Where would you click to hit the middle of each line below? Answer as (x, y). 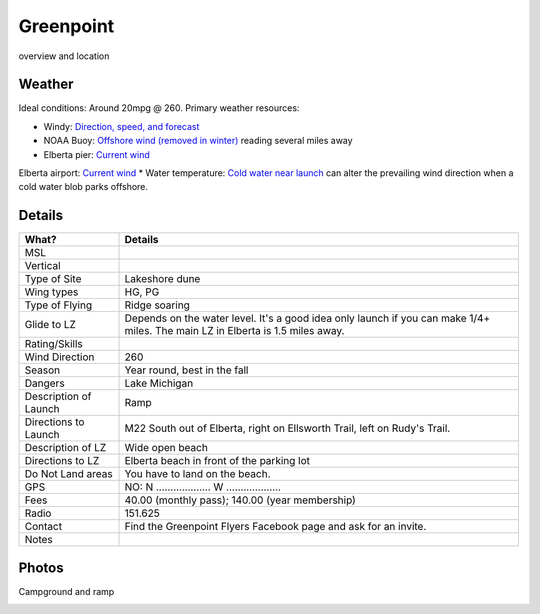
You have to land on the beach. (197, 474)
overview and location (64, 56)
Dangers (44, 383)
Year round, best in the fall (186, 370)
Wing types (51, 292)
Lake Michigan (159, 383)
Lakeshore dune (162, 279)
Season (42, 370)
